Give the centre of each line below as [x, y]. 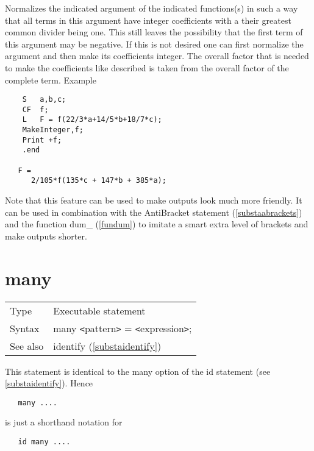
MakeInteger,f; [53, 130]
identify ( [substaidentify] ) [107, 346]
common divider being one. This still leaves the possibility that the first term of [154, 32]
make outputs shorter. [46, 236]
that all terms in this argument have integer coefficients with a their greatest [148, 20]
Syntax [25, 328]
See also [27, 346]
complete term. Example [51, 80]
